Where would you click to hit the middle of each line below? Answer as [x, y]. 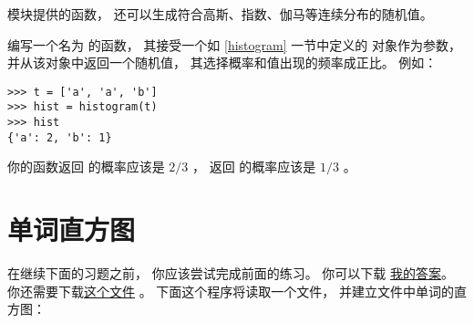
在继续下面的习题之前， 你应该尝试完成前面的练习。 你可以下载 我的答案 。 [231, 273]
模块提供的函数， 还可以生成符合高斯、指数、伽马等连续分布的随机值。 [220, 14]
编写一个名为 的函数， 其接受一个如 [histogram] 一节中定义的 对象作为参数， [234, 44]
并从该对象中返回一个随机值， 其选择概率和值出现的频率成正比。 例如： [222, 63]
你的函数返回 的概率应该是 [86, 167]
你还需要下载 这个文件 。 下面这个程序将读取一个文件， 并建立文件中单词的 [231, 291]
